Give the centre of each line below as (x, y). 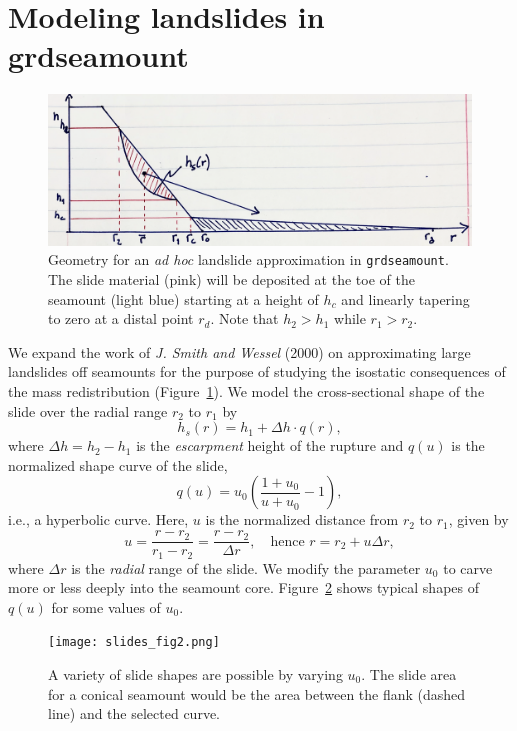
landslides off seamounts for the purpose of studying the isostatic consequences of (257, 371)
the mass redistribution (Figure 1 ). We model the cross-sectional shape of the (246, 391)
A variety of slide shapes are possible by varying (195, 674)
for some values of (106, 606)
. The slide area (409, 674)
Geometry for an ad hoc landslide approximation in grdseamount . (248, 259)
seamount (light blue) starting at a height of (183, 298)
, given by (478, 519)
